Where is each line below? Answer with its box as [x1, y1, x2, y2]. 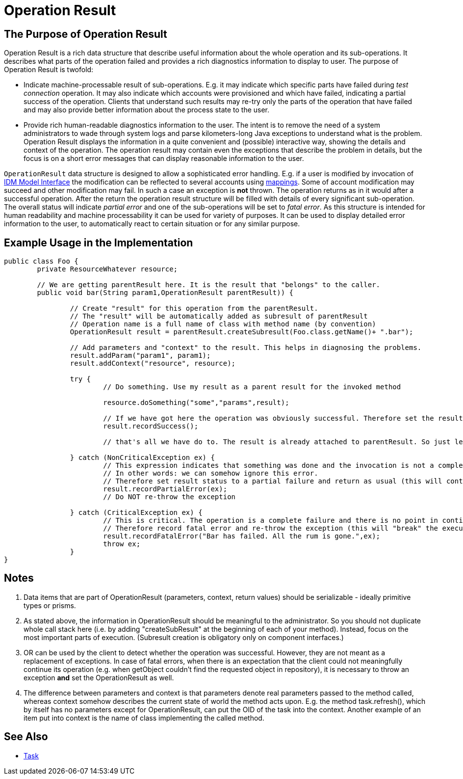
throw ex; [103, 540, 141, 548]
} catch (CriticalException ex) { [70, 509, 203, 517]
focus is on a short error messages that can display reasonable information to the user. [24, 154, 304, 163]
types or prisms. [24, 601, 76, 610]
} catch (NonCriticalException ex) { [70, 454, 215, 462]
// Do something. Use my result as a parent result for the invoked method [103, 383, 401, 391]
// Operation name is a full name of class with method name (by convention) [70, 320, 376, 328]
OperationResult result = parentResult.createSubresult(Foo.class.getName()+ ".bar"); [70, 328, 413, 336]
